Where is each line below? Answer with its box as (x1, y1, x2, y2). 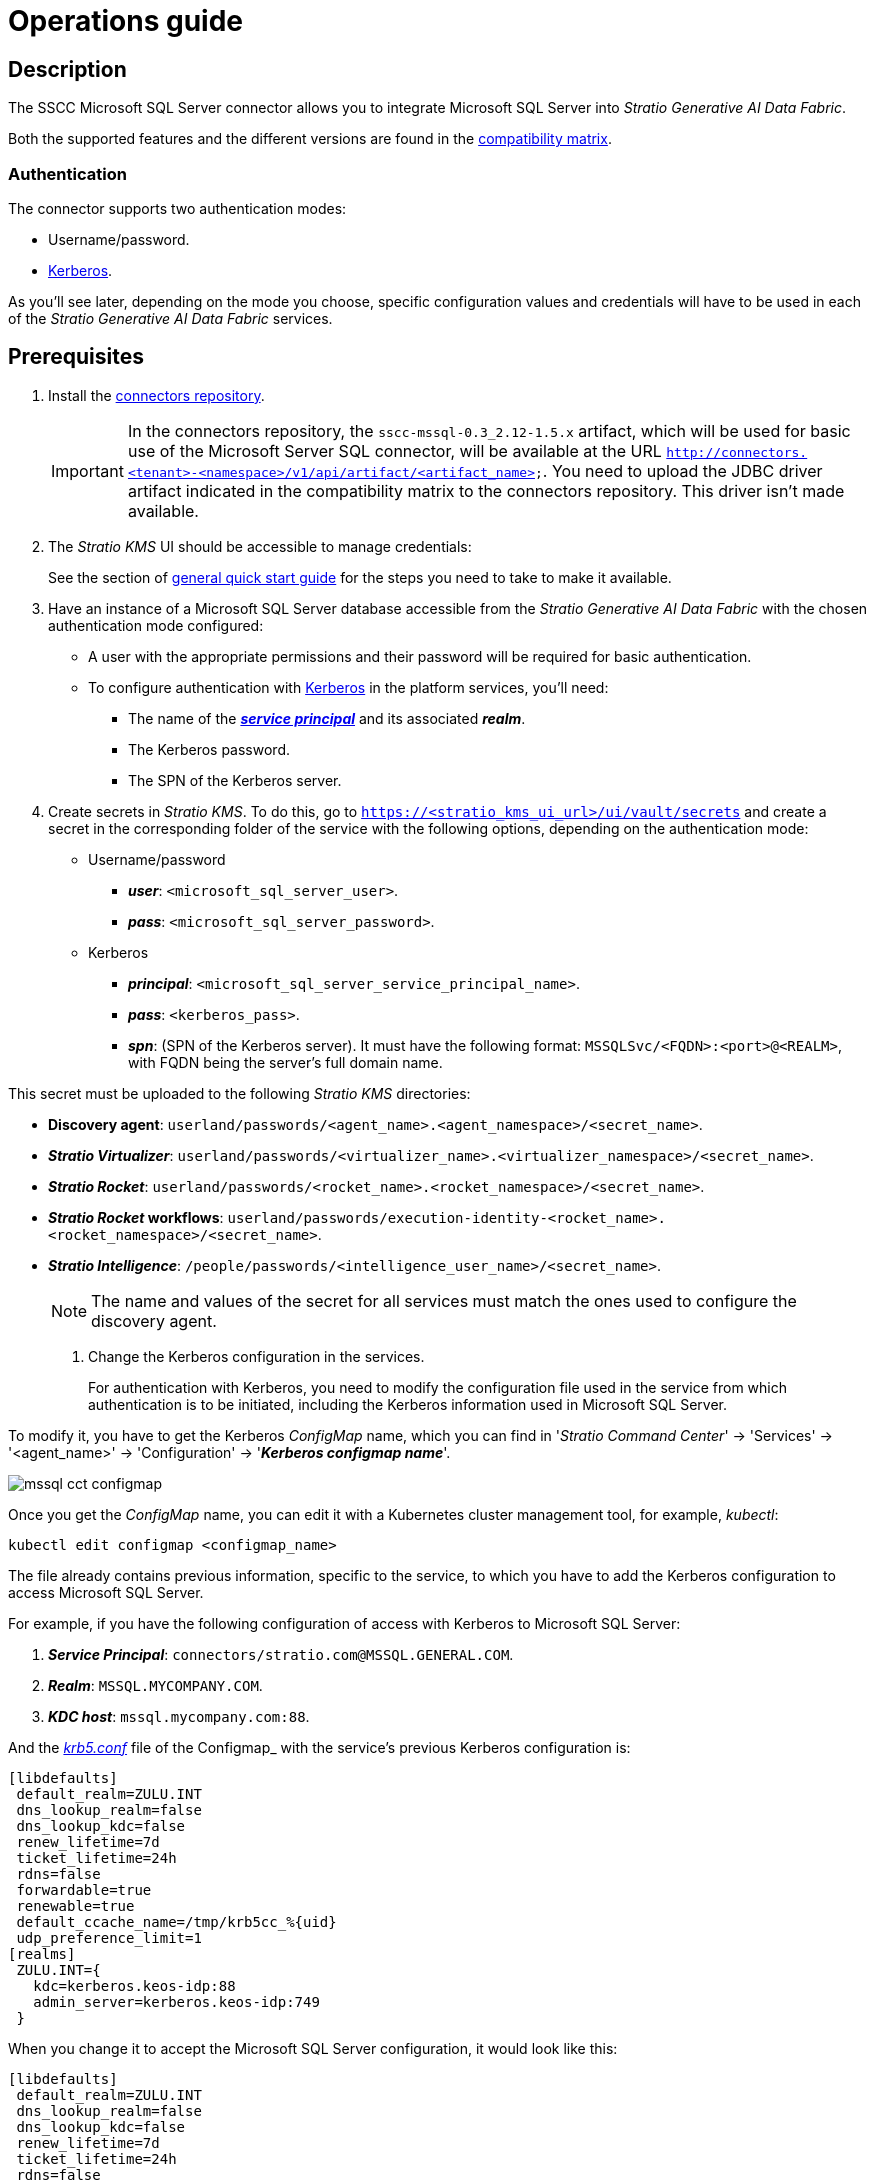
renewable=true (16, 1897, 135, 1914)
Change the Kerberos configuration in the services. (88, 1347, 425, 1365)
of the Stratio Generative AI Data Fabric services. (8, 309, 333, 327)
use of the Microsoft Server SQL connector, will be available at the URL (127, 440, 662, 461)
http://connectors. (666, 444, 808, 460)
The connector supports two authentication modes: (8, 199, 347, 217)
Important (51, 460, 124, 481)
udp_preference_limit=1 (16, 1929, 202, 1946)
